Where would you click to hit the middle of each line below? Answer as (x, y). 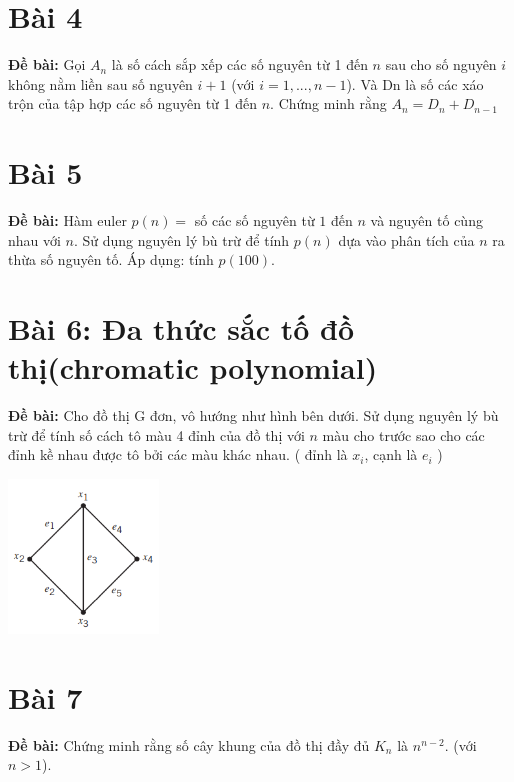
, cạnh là (391, 454)
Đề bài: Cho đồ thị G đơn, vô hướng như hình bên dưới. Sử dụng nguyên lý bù (253, 415)
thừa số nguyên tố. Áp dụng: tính (111, 259)
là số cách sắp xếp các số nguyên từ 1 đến (239, 64)
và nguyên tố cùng (426, 220)
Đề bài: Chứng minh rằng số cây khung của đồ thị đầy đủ (189, 744)
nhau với (34, 239)
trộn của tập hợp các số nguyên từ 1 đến (133, 103)
